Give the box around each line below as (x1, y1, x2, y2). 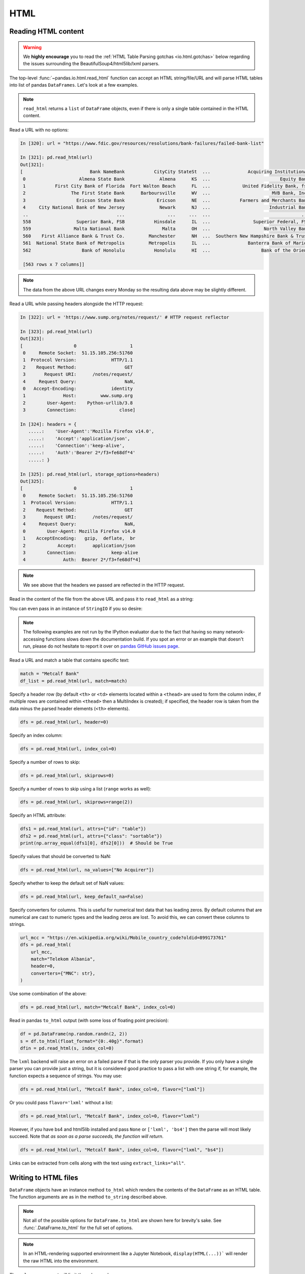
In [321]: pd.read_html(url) (20, 154, 93, 161)
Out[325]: (20, 479, 45, 484)
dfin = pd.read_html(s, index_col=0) (20, 1045, 114, 1051)
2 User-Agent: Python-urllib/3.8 (23, 400, 133, 406)
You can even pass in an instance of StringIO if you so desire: (9, 605, 143, 612)
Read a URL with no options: (9, 126, 69, 132)
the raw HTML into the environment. (23, 1258, 99, 1264)
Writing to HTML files (9, 1173, 78, 1182)
